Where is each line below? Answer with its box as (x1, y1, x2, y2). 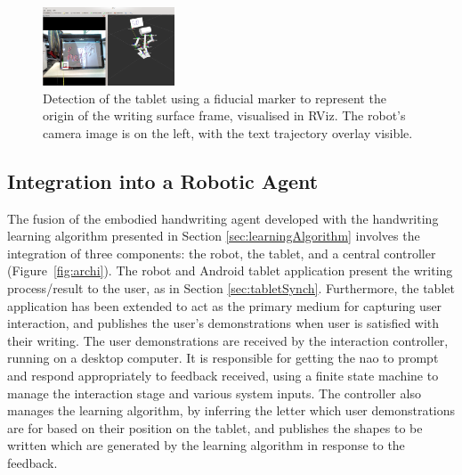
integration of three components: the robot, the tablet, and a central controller (7, 243, 436, 262)
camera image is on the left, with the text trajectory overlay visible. (43, 123, 413, 142)
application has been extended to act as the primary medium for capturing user (7, 296, 442, 315)
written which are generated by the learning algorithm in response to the (7, 436, 405, 455)
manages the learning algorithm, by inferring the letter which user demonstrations (7, 401, 456, 420)
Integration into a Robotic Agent (7, 167, 319, 194)
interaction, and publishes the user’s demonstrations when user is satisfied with (7, 314, 440, 332)
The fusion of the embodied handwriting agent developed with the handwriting (7, 209, 439, 227)
